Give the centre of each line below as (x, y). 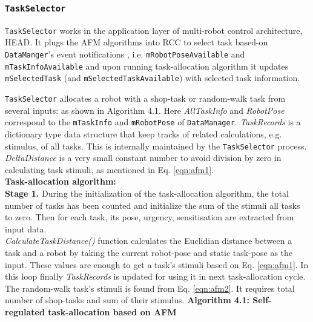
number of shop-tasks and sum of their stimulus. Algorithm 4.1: (127, 300)
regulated (25, 311)
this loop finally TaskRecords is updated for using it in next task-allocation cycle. (155, 276)
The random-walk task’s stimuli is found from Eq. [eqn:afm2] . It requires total (150, 288)
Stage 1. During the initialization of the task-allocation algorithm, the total (147, 193)
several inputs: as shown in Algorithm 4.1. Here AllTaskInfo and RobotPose (145, 110)
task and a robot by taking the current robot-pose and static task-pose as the (149, 252)
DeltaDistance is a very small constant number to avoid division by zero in (143, 158)
